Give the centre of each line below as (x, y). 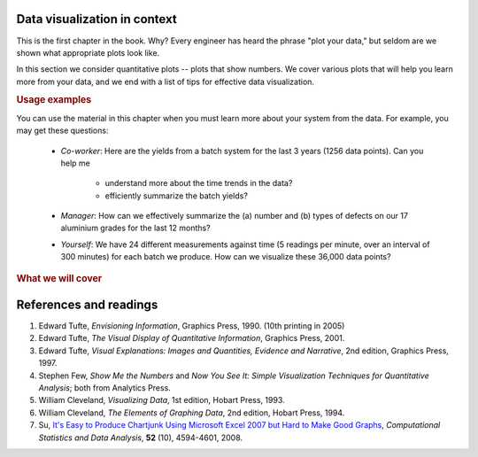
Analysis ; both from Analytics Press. (105, 387)
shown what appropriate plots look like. (88, 52)
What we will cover (59, 278)
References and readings (87, 304)
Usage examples (54, 100)
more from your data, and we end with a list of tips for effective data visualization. (165, 81)
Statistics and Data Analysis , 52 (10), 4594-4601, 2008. (141, 438)
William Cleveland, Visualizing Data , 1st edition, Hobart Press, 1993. (162, 400)
